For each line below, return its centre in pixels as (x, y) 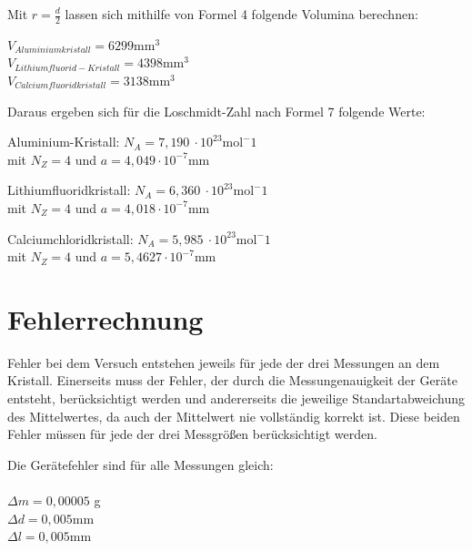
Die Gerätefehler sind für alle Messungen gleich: (141, 464)
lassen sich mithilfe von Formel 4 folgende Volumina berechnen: (241, 14)
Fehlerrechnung (105, 318)
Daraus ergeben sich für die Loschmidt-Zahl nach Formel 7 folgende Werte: (216, 111)
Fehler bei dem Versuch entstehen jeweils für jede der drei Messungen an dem (224, 362)
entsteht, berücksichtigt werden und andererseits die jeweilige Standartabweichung (236, 398)
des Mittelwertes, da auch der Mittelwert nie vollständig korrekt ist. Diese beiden (234, 416)
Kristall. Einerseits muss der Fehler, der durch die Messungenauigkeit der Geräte (232, 380)
